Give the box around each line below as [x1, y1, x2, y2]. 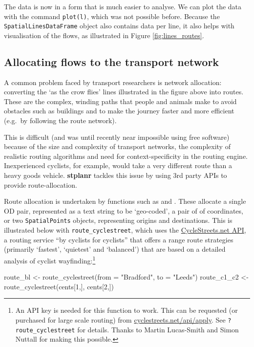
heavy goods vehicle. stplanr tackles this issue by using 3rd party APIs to [4, 170, 227, 180]
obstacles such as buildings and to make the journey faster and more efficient [4, 106, 234, 116]
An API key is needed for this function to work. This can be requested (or [15, 305, 238, 315]
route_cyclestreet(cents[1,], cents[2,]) [4, 281, 114, 291]
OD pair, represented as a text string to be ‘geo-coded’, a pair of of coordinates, [4, 205, 243, 216]
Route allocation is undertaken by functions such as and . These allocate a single [4, 196, 246, 206]
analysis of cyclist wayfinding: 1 [4, 254, 96, 265]
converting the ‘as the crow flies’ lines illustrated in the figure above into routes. [4, 87, 244, 97]
